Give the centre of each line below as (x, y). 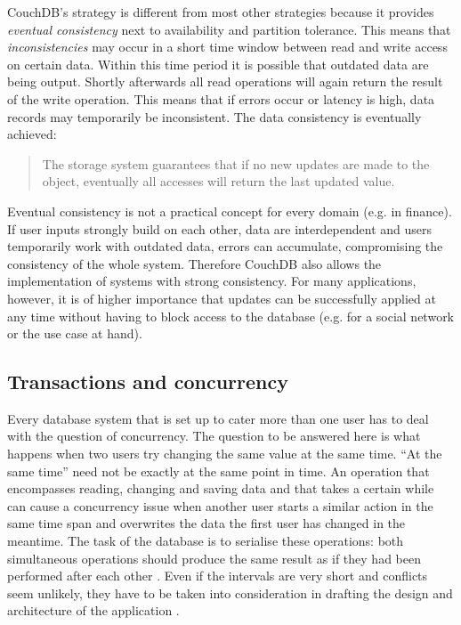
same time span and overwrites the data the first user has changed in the (206, 523)
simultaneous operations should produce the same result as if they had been (214, 558)
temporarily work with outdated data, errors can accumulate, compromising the (225, 246)
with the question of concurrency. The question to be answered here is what (214, 436)
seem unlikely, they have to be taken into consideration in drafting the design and (230, 593)
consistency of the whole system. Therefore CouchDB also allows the (194, 263)
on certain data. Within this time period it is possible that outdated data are (218, 64)
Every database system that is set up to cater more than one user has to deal (218, 418)
